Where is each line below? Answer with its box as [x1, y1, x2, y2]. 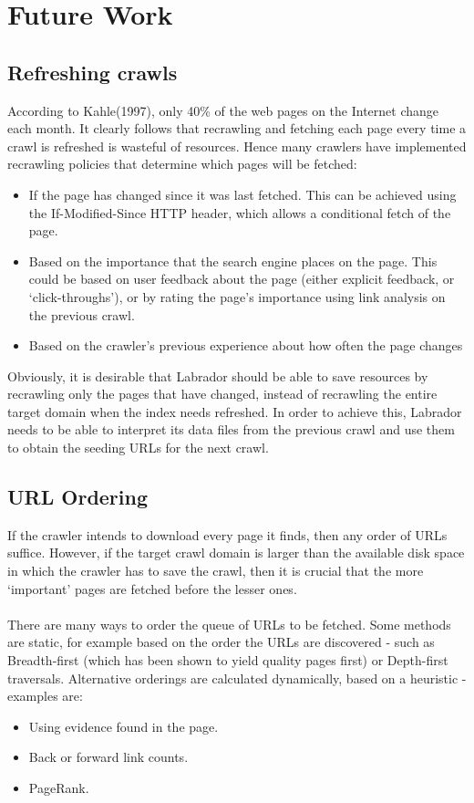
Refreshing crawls [7, 57, 178, 86]
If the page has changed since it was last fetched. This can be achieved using [28, 184, 457, 203]
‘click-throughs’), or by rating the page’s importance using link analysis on [28, 287, 446, 306]
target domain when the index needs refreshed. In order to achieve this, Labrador [7, 401, 462, 421]
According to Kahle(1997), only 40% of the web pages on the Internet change [7, 100, 439, 120]
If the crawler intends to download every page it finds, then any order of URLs [7, 525, 448, 544]
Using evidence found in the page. [28, 716, 219, 735]
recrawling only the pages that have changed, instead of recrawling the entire [7, 384, 438, 403]
